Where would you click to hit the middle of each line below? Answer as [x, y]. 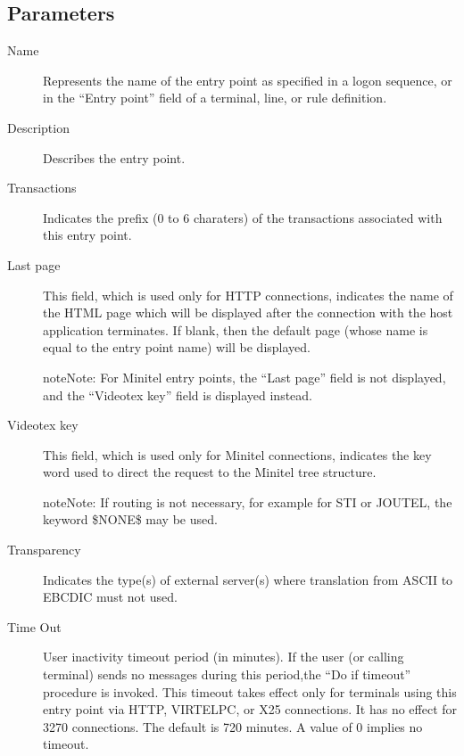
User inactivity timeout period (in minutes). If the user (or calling [224, 657]
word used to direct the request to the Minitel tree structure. [210, 472]
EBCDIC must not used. [110, 597]
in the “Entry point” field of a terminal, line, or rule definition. [215, 98]
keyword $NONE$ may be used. [130, 519]
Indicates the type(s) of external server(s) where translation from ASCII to [248, 579]
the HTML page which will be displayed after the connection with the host [248, 312]
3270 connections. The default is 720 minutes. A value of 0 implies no [233, 726]
